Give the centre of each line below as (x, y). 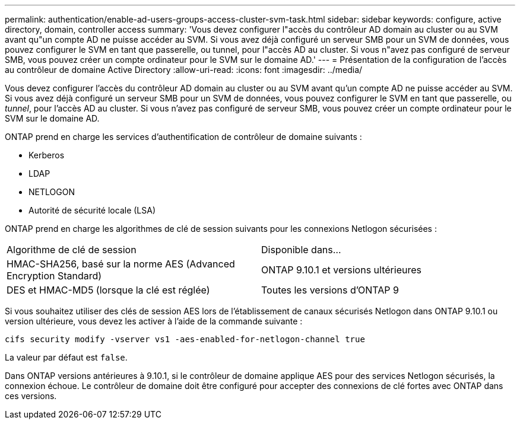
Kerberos (47, 155)
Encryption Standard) (54, 276)
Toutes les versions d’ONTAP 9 (330, 290)
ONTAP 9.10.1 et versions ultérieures (341, 270)
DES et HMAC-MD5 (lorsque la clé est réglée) (108, 290)
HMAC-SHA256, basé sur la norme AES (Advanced (121, 264)
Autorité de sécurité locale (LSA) (92, 210)
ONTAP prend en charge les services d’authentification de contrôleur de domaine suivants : (183, 137)
